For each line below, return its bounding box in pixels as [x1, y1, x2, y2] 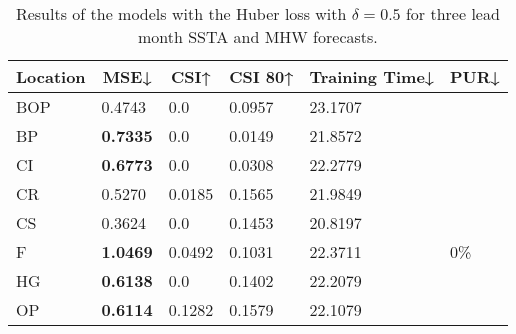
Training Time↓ [309, 65, 435, 88]
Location [16, 65, 86, 88]
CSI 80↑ [229, 65, 294, 88]
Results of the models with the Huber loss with [15, 2, 347, 25]
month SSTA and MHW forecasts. [137, 25, 378, 48]
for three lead [405, 2, 500, 25]
